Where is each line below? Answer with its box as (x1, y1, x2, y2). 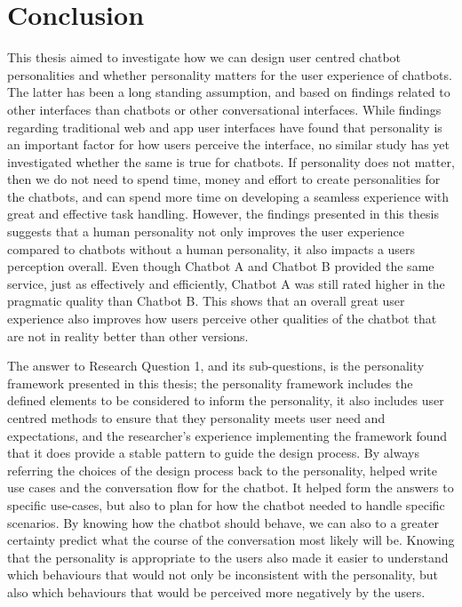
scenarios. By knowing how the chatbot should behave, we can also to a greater (7, 513, 439, 531)
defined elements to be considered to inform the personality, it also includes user (7, 391, 444, 410)
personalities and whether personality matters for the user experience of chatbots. (7, 65, 452, 84)
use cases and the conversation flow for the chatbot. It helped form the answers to (7, 478, 454, 497)
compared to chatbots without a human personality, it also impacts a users (7, 239, 416, 258)
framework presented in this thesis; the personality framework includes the (7, 373, 413, 392)
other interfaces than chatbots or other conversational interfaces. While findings (7, 100, 442, 118)
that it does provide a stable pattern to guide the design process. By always (7, 443, 419, 462)
